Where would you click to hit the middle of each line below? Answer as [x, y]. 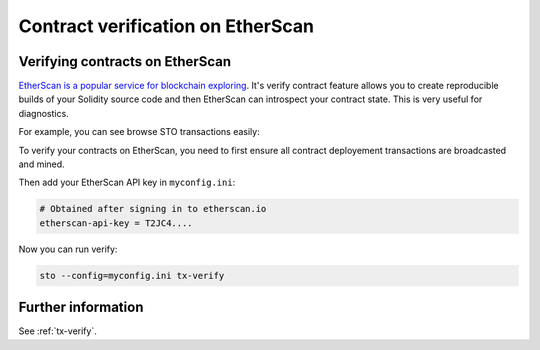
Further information [81, 307]
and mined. [41, 164]
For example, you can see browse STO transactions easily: [139, 132]
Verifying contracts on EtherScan [125, 61]
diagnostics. [43, 113]
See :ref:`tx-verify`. [57, 331]
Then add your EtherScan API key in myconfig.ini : [127, 182]
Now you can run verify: [68, 249]
